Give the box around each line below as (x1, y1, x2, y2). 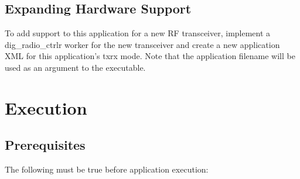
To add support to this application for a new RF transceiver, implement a (5, 27, 271, 39)
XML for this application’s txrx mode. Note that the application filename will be (5, 50, 295, 62)
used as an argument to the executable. (5, 61, 146, 73)
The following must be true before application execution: (5, 163, 209, 175)
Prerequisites (5, 136, 86, 154)
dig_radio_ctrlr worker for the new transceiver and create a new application (5, 38, 280, 50)
